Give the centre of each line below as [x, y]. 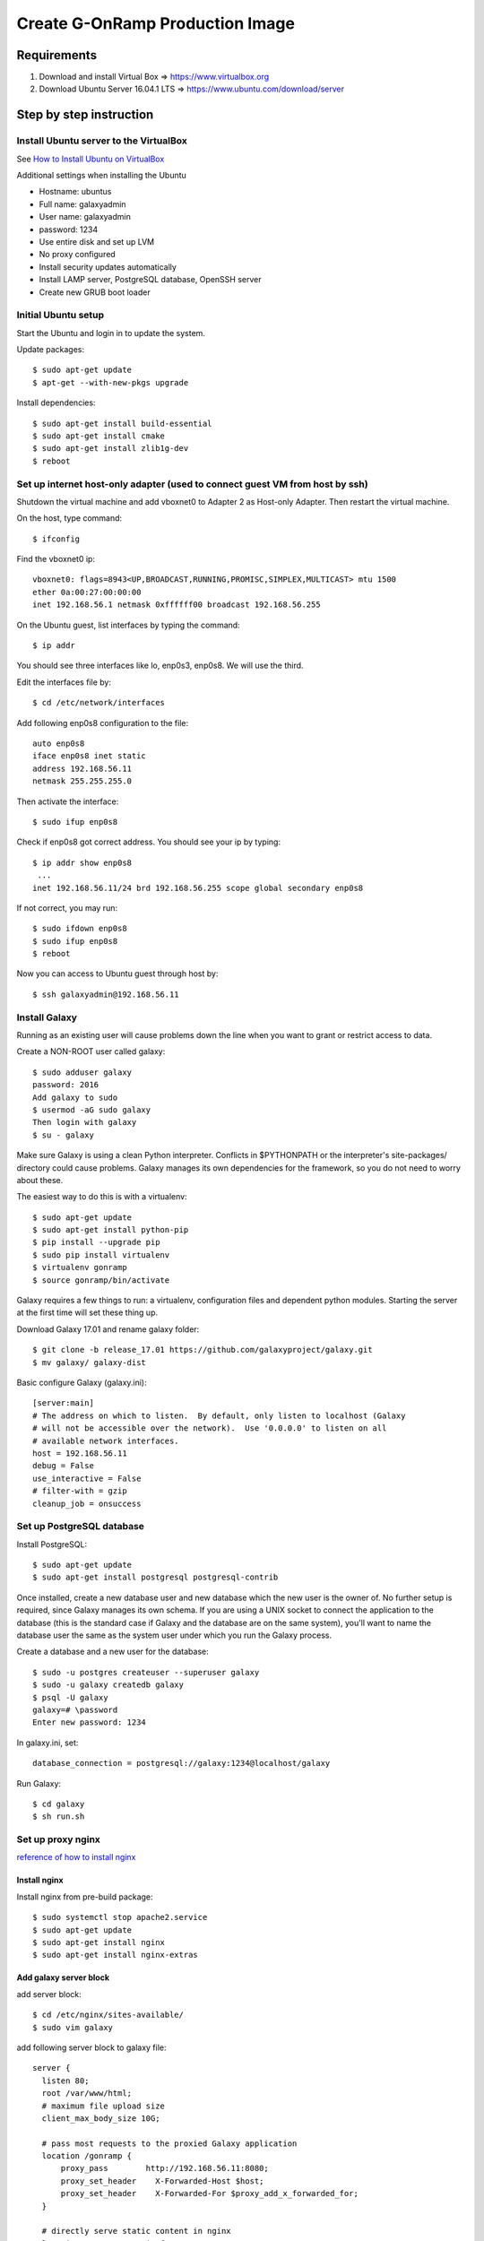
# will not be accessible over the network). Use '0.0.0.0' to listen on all [210, 1428]
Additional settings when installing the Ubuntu [102, 175]
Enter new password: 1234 [90, 1722]
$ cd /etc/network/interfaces [99, 703]
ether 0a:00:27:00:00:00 [87, 592]
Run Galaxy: [39, 1783]
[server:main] [63, 1403]
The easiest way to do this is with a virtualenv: [102, 1197]
